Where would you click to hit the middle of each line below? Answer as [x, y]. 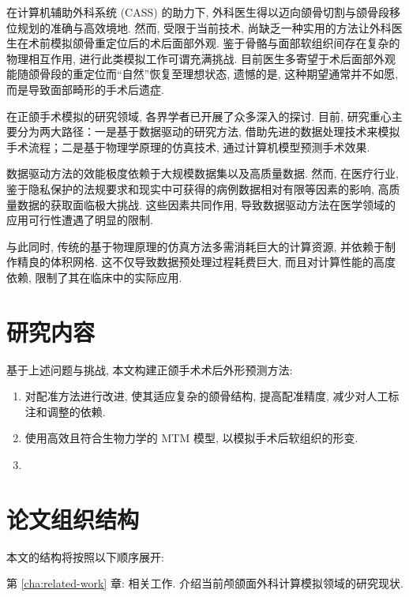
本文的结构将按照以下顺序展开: [85, 556]
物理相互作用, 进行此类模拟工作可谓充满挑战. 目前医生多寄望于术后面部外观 [201, 58]
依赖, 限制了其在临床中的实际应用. [94, 277]
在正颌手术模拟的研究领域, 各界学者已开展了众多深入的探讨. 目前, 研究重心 [199, 116]
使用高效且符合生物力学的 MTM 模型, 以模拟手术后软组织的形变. [191, 438]
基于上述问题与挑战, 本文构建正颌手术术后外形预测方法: [150, 369]
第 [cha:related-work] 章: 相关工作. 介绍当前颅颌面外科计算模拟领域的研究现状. [205, 583]
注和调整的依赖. [65, 411]
